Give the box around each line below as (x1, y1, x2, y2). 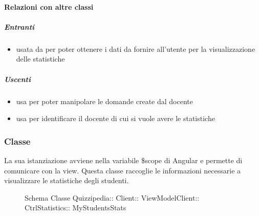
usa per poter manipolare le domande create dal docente (16, 95, 193, 106)
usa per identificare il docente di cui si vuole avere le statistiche (16, 113, 215, 124)
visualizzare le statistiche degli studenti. (4, 175, 129, 186)
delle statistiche (16, 53, 65, 64)
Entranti (4, 21, 35, 32)
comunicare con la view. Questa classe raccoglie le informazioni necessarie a (4, 165, 241, 175)
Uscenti (4, 73, 31, 84)
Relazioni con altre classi (4, 1, 94, 12)
